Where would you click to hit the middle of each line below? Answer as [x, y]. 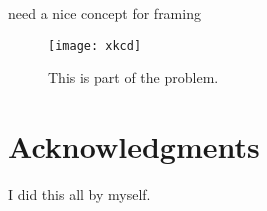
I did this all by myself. [79, 193]
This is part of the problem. [133, 77]
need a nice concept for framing [104, 13]
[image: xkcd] [95, 45]
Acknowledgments [134, 146]
